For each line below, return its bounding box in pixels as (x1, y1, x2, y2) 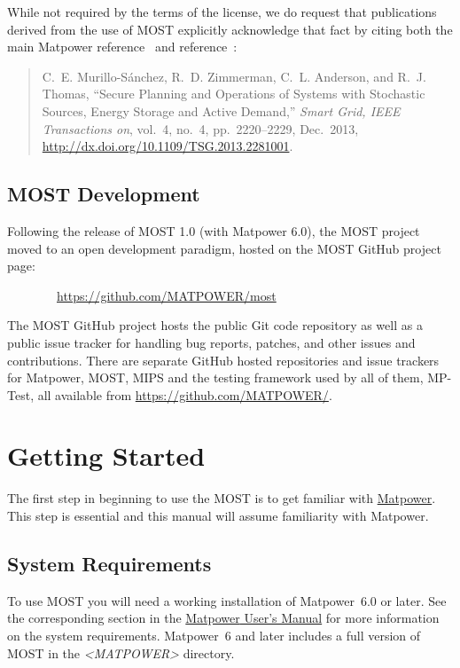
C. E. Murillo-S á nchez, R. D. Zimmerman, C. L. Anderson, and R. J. (42, 67, 426, 85)
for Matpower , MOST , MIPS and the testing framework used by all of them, (7, 368, 424, 387)
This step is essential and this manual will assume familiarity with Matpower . (7, 507, 429, 525)
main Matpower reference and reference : (7, 37, 238, 56)
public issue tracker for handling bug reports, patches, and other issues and (7, 333, 416, 351)
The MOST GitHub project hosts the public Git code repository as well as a (7, 316, 423, 334)
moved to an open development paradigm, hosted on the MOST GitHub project (7, 239, 441, 257)
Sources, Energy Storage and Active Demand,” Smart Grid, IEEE (42, 101, 401, 120)
